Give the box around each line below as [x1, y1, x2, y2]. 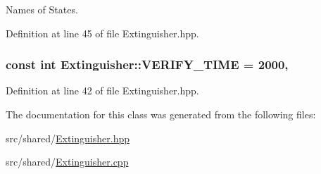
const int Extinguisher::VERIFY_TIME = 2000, [6, 56, 289, 73]
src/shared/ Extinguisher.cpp [6, 154, 129, 169]
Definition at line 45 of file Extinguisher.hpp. [6, 25, 199, 40]
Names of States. [6, 2, 78, 16]
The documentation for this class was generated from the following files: [6, 107, 316, 121]
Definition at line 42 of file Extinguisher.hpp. [6, 83, 199, 98]
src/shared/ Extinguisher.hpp [6, 130, 130, 145]
